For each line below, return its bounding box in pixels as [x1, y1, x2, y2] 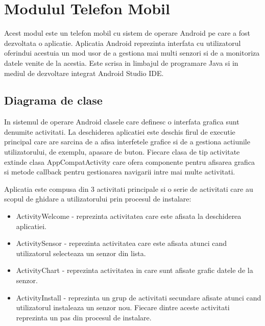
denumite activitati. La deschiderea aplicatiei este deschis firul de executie [4, 126, 235, 137]
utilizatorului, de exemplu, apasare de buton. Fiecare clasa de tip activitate [4, 146, 240, 157]
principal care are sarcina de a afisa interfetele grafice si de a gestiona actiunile [4, 136, 250, 147]
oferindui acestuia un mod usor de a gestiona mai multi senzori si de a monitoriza [4, 47, 260, 58]
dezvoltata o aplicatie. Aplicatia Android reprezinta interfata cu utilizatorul [4, 37, 241, 48]
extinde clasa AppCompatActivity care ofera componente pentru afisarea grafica [4, 156, 255, 167]
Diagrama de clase [4, 92, 103, 108]
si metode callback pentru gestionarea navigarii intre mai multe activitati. [4, 166, 235, 177]
